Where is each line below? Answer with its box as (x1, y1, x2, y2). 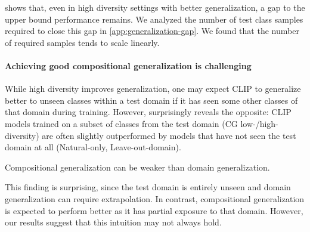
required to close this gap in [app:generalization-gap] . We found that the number (5, 24, 299, 37)
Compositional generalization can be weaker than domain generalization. (5, 160, 270, 173)
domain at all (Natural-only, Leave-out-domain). (5, 141, 181, 153)
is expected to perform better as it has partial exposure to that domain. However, (5, 204, 303, 216)
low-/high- (240, 117, 278, 129)
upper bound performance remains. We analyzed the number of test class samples (5, 13, 303, 25)
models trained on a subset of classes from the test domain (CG (5, 117, 238, 129)
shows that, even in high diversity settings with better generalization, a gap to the (5, 1, 305, 13)
